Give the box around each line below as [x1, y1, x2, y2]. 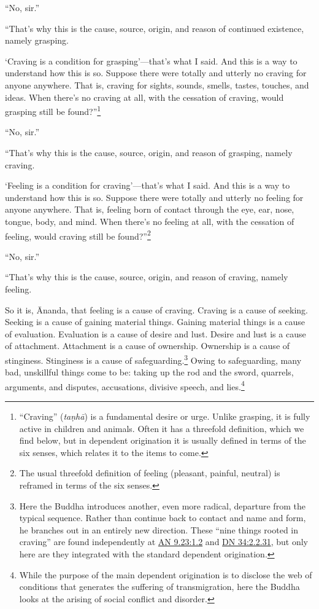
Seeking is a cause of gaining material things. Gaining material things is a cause [5, 315, 306, 328]
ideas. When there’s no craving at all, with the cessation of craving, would [5, 90, 284, 103]
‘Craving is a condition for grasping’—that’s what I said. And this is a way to [5, 54, 298, 67]
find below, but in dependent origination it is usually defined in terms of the [19, 434, 306, 447]
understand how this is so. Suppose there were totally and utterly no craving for [5, 66, 307, 79]
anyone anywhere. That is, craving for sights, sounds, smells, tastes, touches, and [5, 78, 309, 91]
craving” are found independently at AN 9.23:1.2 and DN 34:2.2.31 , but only [19, 535, 308, 548]
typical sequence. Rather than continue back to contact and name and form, [19, 511, 306, 524]
